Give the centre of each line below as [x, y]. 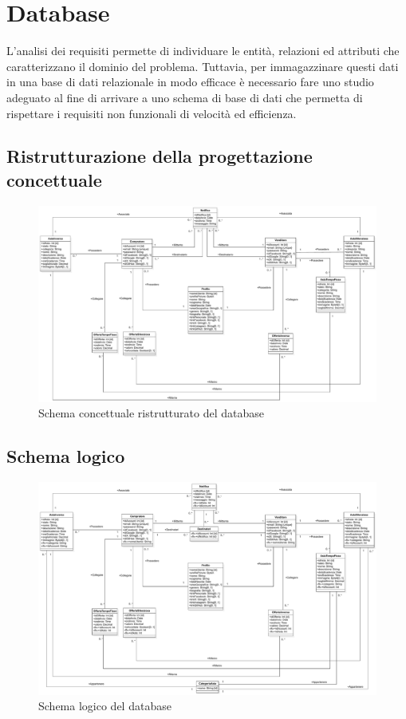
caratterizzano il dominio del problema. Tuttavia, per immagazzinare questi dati [203, 66]
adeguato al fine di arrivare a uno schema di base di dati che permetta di [185, 97]
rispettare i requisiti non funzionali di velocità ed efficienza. [152, 113]
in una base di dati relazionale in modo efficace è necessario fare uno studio [190, 82]
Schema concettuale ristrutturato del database [151, 413]
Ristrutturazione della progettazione [160, 156]
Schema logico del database [105, 706]
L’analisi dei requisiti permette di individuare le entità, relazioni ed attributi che [203, 51]
